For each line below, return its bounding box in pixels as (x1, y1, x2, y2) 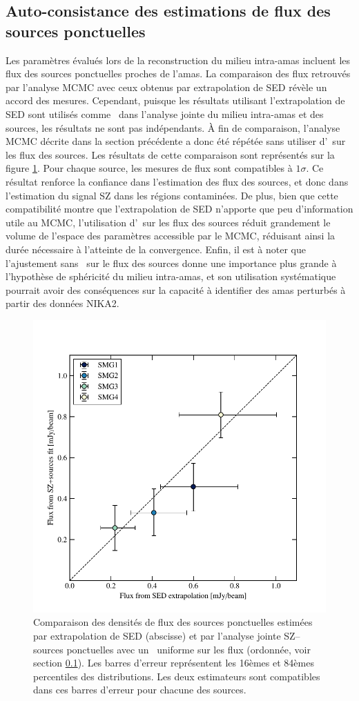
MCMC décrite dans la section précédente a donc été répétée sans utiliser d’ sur (6, 134, 346, 148)
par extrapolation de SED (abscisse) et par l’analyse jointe (33, 629, 281, 643)
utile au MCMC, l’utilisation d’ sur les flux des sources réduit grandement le (6, 215, 331, 229)
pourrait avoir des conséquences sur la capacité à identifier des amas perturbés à (6, 282, 346, 297)
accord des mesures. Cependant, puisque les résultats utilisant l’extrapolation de (6, 93, 345, 108)
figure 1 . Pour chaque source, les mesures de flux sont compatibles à (6, 161, 293, 175)
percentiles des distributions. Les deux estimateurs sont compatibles (33, 669, 320, 683)
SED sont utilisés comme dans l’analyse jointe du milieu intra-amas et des (6, 106, 324, 121)
